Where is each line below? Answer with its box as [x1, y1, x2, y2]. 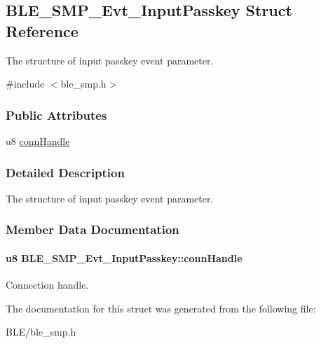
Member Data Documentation [6, 221, 179, 238]
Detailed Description [6, 163, 125, 181]
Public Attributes [6, 106, 107, 123]
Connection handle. [6, 277, 89, 292]
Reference [6, 20, 78, 41]
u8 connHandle [6, 134, 70, 148]
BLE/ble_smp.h [6, 324, 76, 339]
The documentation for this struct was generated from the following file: [6, 301, 316, 315]
